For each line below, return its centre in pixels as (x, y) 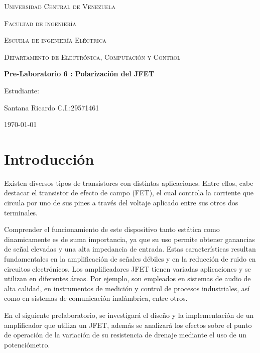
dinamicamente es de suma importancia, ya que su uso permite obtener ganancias (129, 239)
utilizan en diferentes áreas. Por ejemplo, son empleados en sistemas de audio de (127, 278)
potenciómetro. (27, 344)
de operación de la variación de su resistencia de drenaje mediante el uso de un (125, 335)
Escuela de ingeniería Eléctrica (55, 40)
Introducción (49, 158)
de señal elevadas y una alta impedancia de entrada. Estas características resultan (130, 249)
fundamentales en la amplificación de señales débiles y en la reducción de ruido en (130, 259)
